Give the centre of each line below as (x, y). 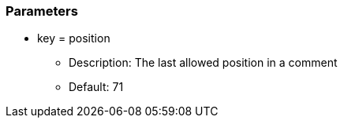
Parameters (42, 11)
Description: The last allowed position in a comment (203, 63)
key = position (74, 38)
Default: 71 (96, 87)
